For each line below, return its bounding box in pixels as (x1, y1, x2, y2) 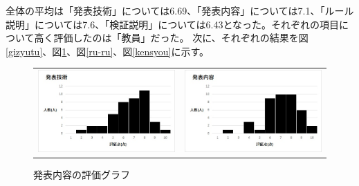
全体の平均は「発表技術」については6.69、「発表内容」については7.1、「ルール (6, 3, 354, 17)
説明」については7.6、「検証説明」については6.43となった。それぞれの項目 (6, 17, 339, 31)
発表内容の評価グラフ (33, 167, 130, 181)
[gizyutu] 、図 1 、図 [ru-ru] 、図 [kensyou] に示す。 (6, 44, 210, 58)
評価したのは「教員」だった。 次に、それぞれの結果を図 (53, 30, 309, 45)
